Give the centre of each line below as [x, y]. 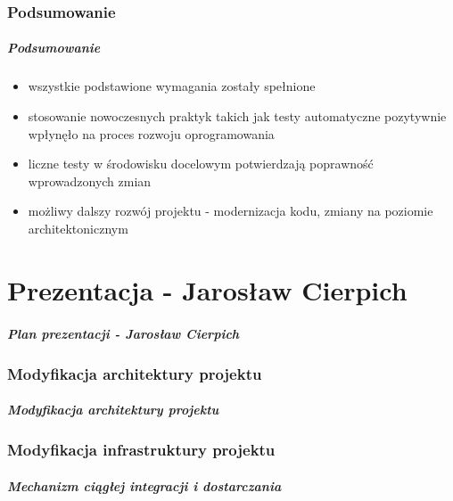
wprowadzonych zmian [90, 181]
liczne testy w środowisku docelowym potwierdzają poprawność [201, 164]
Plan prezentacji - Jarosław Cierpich [124, 333]
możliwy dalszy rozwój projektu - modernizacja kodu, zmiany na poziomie [231, 211]
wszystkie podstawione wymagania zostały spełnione [172, 86]
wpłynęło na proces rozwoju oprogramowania [151, 133]
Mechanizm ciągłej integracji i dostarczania [144, 485]
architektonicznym [78, 228]
